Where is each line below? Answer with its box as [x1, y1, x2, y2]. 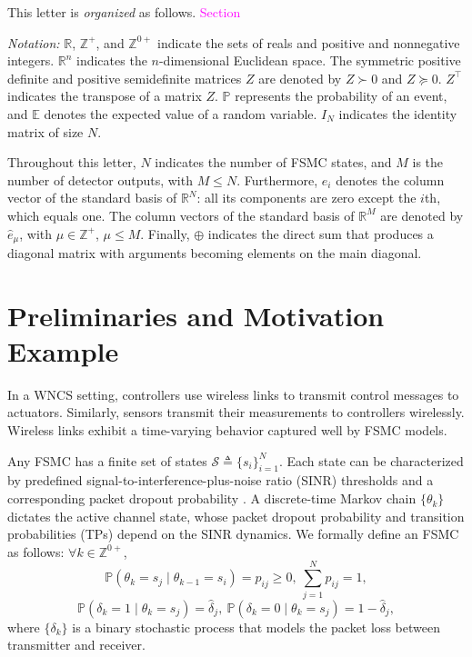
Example [7, 332, 119, 369]
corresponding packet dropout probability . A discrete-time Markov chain [7, 489, 417, 508]
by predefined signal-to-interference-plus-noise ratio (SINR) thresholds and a [7, 471, 434, 490]
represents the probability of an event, [235, 86, 447, 105]
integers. [7, 51, 55, 70]
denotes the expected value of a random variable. [44, 104, 317, 123]
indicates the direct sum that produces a [207, 224, 434, 243]
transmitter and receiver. [7, 635, 146, 654]
